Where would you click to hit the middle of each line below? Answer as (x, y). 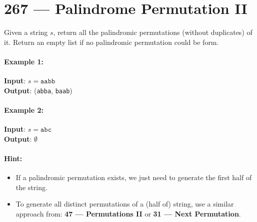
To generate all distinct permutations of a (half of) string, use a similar (125, 204)
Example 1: (24, 61)
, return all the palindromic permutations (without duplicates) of (153, 32)
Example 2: (24, 110)
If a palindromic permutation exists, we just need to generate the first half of (134, 177)
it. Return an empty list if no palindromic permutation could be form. (111, 42)
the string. (31, 187)
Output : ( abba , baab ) (38, 90)
